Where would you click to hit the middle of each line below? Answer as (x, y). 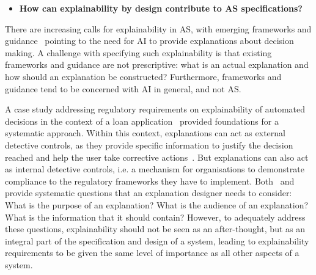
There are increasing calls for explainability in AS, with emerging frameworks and (158, 28)
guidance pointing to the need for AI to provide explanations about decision (149, 41)
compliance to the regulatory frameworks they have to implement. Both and (150, 181)
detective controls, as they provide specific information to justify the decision (149, 145)
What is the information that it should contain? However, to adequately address (155, 217)
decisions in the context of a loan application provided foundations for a (142, 121)
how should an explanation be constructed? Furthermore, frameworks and (143, 76)
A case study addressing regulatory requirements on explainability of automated (155, 109)
